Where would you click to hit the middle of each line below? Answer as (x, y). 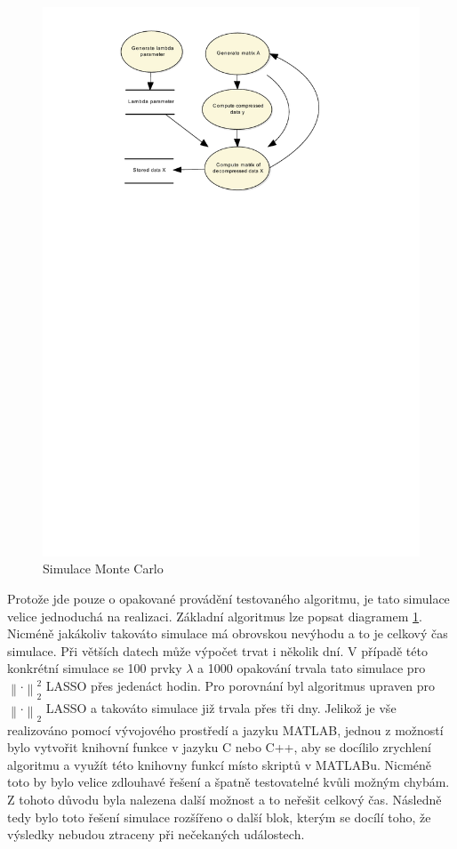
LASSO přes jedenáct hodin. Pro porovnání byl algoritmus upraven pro (240, 686)
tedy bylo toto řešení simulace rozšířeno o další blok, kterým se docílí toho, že (219, 817)
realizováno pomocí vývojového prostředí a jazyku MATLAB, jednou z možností (225, 729)
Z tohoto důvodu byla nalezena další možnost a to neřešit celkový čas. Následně (224, 799)
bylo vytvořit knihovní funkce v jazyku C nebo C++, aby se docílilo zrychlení (219, 747)
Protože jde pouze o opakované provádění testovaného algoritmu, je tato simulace (228, 599)
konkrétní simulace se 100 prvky (95, 668)
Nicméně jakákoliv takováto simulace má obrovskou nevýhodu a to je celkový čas (228, 633)
